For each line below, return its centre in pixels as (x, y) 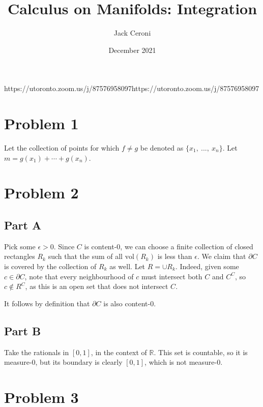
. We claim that (222, 256)
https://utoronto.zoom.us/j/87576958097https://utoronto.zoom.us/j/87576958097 (132, 88)
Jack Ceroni (132, 33)
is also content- (127, 303)
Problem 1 (41, 123)
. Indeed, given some (207, 266)
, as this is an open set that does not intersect (97, 286)
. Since (64, 246)
